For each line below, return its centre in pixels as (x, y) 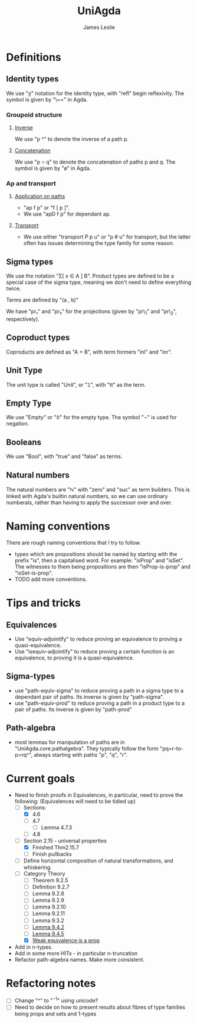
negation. (18, 424)
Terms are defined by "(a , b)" (42, 300)
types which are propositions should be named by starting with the (96, 554)
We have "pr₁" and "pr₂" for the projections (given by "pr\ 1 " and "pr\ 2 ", (91, 312)
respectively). (23, 319)
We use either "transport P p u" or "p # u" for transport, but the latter (107, 237)
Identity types (32, 79)
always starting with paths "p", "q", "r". (81, 754)
